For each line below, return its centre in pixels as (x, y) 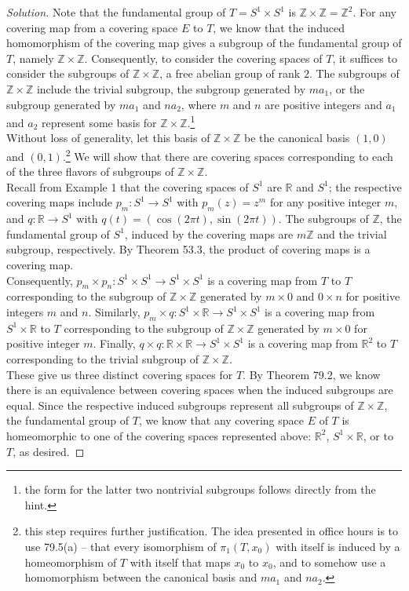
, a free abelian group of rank (230, 73)
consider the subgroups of (68, 73)
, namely (33, 58)
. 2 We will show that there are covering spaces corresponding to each (228, 155)
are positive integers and (323, 104)
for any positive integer (325, 202)
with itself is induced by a (338, 546)
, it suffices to (365, 58)
